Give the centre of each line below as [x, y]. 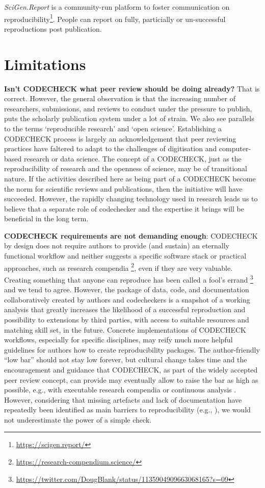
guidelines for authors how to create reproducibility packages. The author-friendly [132, 349]
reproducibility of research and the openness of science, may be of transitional [126, 168]
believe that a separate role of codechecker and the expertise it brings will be [124, 208]
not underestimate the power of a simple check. [78, 419]
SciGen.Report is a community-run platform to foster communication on [117, 7]
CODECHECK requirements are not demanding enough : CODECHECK [131, 235]
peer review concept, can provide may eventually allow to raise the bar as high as [131, 379]
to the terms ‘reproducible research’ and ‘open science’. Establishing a [113, 128]
